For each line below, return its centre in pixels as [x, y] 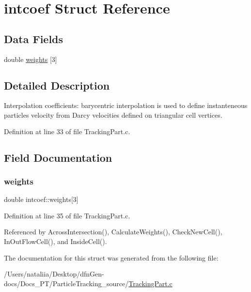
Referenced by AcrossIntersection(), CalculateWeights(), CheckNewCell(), [113, 232]
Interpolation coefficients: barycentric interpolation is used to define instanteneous [126, 105]
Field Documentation [58, 157]
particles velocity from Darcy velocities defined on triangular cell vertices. [113, 115]
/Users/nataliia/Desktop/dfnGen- [54, 274]
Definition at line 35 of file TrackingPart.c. [67, 215]
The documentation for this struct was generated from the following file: [111, 257]
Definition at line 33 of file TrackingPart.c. [67, 131]
